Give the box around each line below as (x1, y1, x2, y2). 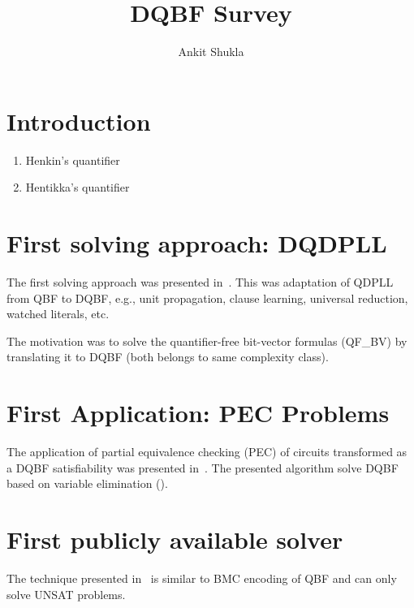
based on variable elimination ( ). (6, 475, 168, 492)
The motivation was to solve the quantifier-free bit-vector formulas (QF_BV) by (6, 332, 408, 349)
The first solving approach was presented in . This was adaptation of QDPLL (6, 273, 394, 290)
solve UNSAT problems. (6, 585, 126, 602)
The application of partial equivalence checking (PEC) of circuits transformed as (6, 443, 408, 460)
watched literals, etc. (6, 305, 110, 322)
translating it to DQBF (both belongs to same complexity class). (6, 348, 329, 365)
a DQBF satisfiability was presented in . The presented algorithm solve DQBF (6, 459, 399, 476)
